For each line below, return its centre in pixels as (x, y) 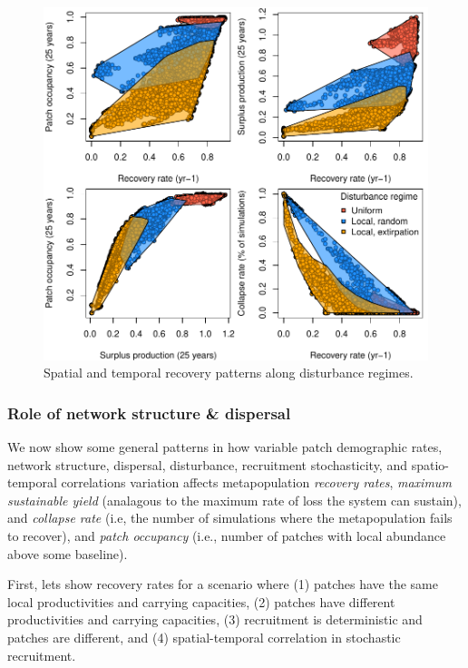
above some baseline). (68, 553)
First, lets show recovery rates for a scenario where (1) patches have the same (223, 584)
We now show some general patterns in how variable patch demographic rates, (225, 447)
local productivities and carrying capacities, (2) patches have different (201, 601)
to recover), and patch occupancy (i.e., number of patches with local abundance (227, 536)
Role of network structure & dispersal (149, 413)
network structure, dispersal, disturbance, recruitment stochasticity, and (207, 464)
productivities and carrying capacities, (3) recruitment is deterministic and (215, 619)
